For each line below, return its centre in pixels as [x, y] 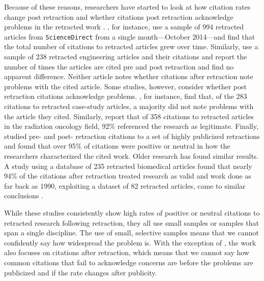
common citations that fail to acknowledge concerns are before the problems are [129, 262]
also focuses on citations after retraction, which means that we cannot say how [127, 252]
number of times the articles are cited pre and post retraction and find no [119, 66]
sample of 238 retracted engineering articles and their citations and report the [126, 57]
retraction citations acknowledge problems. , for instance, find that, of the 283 [126, 96]
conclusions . [24, 196]
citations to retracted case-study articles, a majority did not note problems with [129, 106]
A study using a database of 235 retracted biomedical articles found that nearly [128, 166]
